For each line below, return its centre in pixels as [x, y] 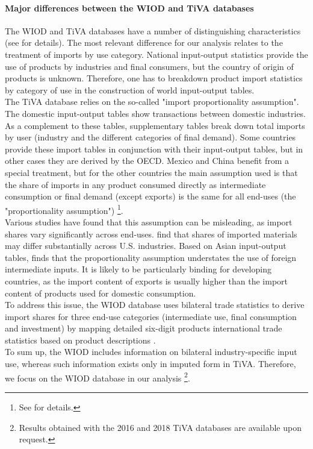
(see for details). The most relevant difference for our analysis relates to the [144, 42]
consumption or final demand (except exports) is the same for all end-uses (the [150, 196]
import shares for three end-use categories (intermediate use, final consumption [151, 316]
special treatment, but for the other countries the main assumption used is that [151, 172]
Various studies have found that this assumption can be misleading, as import [149, 221]
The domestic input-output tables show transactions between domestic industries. [156, 113]
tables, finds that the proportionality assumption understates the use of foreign [151, 257]
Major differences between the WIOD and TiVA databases [129, 8]
